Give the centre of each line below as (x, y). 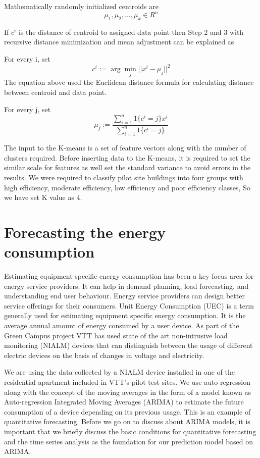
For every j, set (28, 109)
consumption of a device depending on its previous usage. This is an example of (127, 411)
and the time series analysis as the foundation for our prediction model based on (128, 441)
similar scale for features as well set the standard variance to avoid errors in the (127, 167)
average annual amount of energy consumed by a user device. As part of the (122, 325)
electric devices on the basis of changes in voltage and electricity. (104, 355)
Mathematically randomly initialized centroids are (81, 6)
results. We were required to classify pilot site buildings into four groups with (124, 177)
